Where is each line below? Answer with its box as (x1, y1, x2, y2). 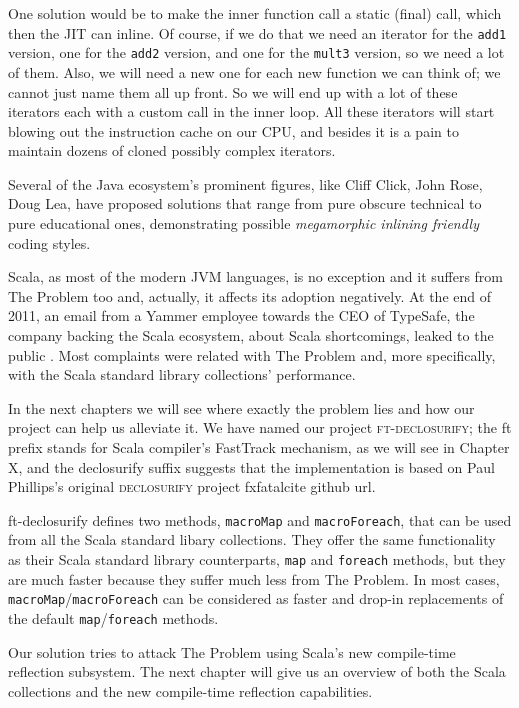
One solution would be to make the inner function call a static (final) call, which (8, 3, 502, 23)
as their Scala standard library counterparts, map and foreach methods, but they (8, 549, 506, 570)
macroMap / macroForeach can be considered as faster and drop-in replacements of (8, 588, 504, 609)
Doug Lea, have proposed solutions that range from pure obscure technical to (8, 193, 482, 214)
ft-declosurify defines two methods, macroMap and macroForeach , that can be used (8, 509, 512, 530)
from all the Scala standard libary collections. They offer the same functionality (8, 529, 496, 550)
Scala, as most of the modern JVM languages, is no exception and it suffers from (8, 266, 504, 287)
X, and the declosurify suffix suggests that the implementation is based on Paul (8, 456, 495, 477)
